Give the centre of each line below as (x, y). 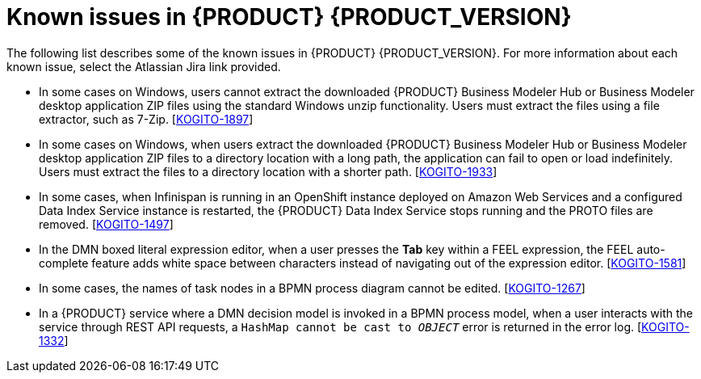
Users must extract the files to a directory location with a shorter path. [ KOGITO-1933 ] (268, 171)
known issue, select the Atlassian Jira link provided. (144, 66)
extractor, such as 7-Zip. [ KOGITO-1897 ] (146, 119)
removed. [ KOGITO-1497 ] (106, 224)
